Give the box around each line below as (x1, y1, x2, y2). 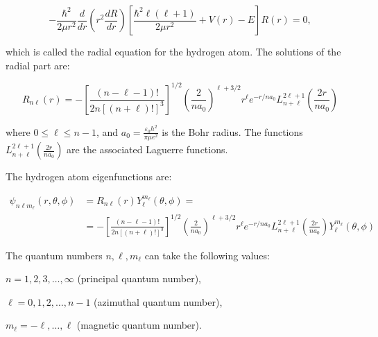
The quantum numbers (6, 248, 103, 262)
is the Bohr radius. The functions (162, 124, 303, 139)
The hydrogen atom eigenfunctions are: (6, 169, 172, 184)
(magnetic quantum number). (76, 318, 202, 332)
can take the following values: (144, 248, 270, 262)
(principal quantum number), (77, 271, 202, 286)
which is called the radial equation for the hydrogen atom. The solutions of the (6, 44, 341, 58)
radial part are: (6, 58, 70, 72)
